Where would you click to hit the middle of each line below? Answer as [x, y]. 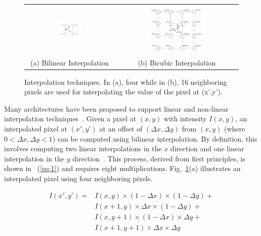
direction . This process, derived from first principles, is [159, 158]
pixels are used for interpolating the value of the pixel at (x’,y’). [123, 92]
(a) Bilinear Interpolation [70, 62]
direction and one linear [207, 148]
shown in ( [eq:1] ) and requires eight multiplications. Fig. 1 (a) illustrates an [122, 168]
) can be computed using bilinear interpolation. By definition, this [155, 138]
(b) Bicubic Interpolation [177, 62]
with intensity [185, 119]
